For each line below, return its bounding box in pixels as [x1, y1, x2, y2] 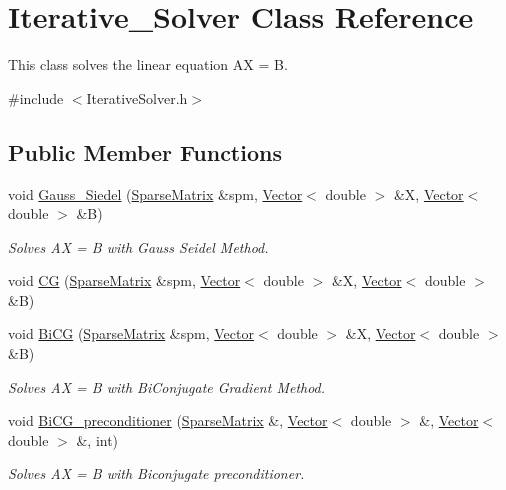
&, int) [76, 429, 119, 450]
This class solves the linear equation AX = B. [8, 54, 288, 75]
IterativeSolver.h [86, 87, 188, 108]
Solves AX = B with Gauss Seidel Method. [8, 236, 269, 257]
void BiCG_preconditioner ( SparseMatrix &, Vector [8, 410, 328, 431]
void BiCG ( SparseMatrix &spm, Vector [8, 323, 254, 344]
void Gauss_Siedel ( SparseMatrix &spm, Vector [8, 183, 303, 204]
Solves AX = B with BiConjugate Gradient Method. [8, 376, 326, 397]
